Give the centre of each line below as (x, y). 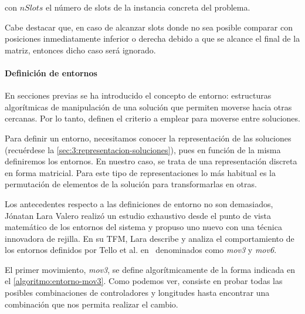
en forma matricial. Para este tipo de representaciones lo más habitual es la (140, 172)
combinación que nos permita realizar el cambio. (91, 304)
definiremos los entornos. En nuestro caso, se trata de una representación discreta (151, 161)
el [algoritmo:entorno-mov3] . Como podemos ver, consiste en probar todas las (144, 281)
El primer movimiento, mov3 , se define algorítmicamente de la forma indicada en (150, 269)
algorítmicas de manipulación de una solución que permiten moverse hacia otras (148, 107)
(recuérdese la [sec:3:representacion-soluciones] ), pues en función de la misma (143, 149)
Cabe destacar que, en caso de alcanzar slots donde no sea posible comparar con (149, 27)
